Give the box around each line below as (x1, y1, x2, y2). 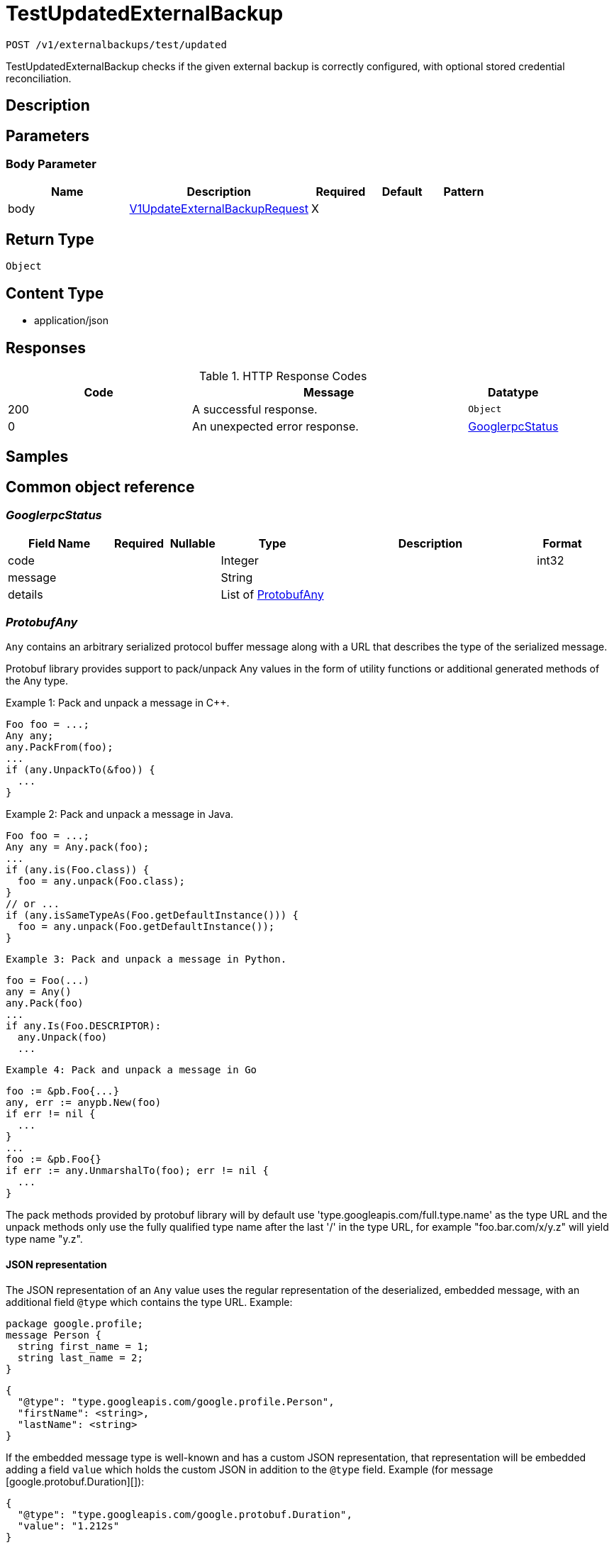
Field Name (28, 536, 91, 550)
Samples (6, 448, 69, 466)
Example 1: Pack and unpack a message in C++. (6, 697, 230, 709)
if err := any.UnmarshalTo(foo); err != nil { (6, 1165, 269, 1177)
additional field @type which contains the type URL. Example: (6, 1295, 293, 1308)
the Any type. (6, 675, 68, 687)
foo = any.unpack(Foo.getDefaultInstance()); (17, 921, 275, 933)
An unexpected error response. (192, 419, 359, 433)
